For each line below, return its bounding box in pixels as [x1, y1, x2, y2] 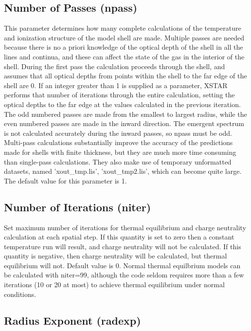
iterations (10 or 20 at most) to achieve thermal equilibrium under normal [4, 279, 225, 290]
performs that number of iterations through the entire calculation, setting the [4, 90, 235, 100]
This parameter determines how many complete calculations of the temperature [4, 23, 241, 33]
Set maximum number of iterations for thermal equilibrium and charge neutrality [4, 222, 246, 232]
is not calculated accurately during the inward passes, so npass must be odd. [4, 128, 232, 138]
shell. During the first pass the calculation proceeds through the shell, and [4, 61, 225, 71]
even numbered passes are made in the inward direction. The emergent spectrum [4, 118, 244, 129]
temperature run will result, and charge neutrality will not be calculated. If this [4, 241, 241, 251]
